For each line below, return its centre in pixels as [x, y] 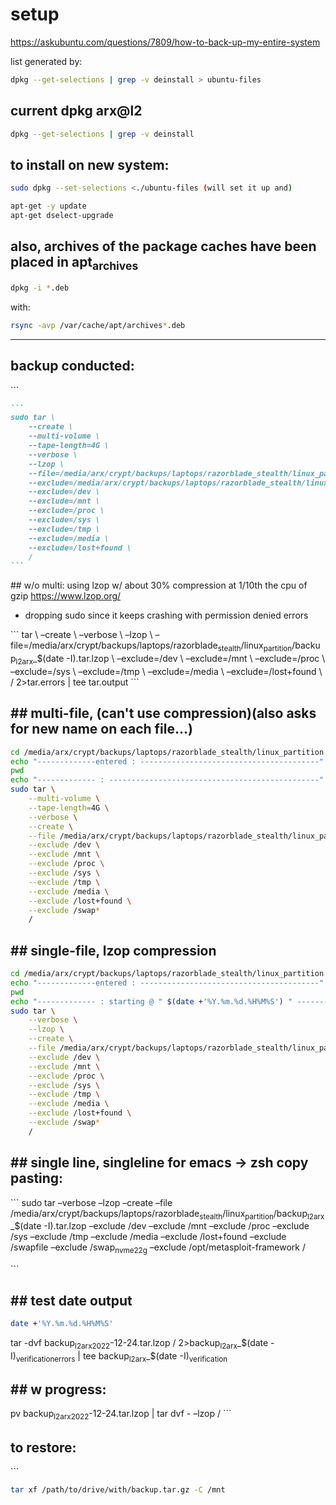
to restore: [43, 1447]
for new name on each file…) [101, 729]
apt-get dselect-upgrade [62, 216]
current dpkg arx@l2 [76, 111]
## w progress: [58, 1389]
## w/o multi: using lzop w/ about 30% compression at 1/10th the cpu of [159, 585]
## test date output [71, 1300]
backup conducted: [72, 366]
